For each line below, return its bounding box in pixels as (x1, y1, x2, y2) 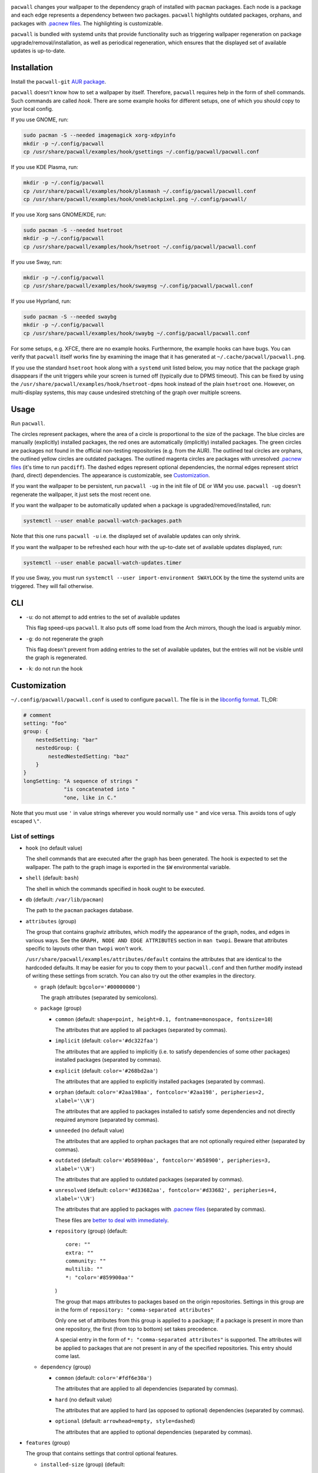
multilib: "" (65, 1266, 103, 1273)
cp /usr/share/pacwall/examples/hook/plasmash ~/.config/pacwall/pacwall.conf (23, 187, 256, 194)
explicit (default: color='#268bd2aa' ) (55, 1067, 158, 1074)
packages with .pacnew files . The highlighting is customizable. (11, 19, 163, 27)
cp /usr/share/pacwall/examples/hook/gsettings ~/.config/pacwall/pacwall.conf (23, 148, 260, 156)
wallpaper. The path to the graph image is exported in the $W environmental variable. (25, 863, 231, 870)
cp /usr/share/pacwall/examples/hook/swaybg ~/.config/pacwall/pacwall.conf (23, 330, 250, 336)
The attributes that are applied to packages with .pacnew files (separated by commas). (55, 1206, 266, 1213)
